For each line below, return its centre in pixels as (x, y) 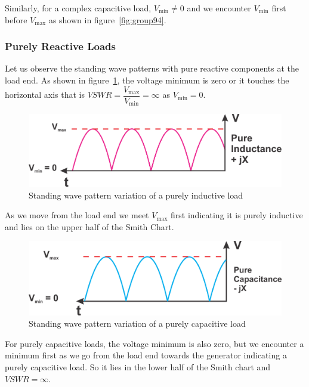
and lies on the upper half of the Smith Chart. (89, 226)
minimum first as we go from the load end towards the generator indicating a (146, 355)
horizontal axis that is (45, 95)
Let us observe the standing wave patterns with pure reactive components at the (152, 68)
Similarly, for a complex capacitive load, (78, 8)
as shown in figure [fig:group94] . (107, 19)
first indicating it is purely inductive (237, 215)
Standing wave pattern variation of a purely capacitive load (137, 323)
